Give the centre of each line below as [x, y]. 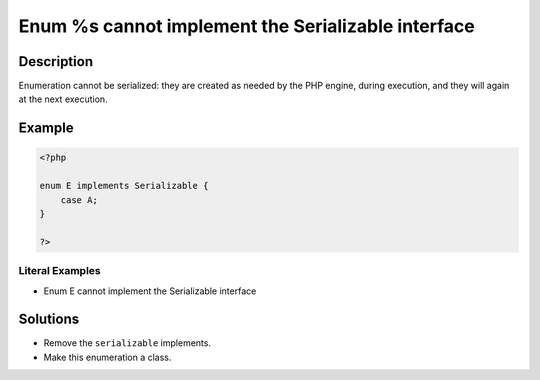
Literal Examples [59, 271]
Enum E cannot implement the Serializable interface [150, 291]
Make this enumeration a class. [107, 357]
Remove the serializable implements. [127, 343]
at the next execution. [63, 99]
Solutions [49, 319]
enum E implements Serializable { [124, 186]
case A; [79, 199]
